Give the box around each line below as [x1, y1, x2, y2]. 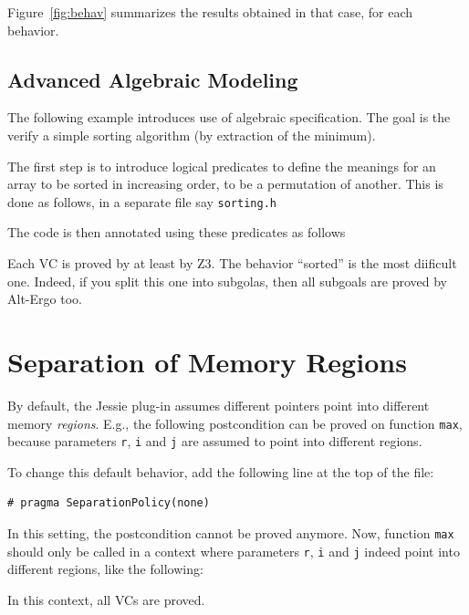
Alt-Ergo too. [7, 289, 82, 308]
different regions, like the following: [7, 559, 203, 579]
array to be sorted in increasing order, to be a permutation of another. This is [7, 174, 443, 193]
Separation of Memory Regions [7, 342, 407, 380]
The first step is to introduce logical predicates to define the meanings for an [7, 156, 436, 175]
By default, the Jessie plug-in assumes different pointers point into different [7, 395, 430, 414]
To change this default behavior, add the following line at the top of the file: [7, 462, 434, 481]
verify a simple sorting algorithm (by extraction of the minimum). [7, 125, 376, 144]
